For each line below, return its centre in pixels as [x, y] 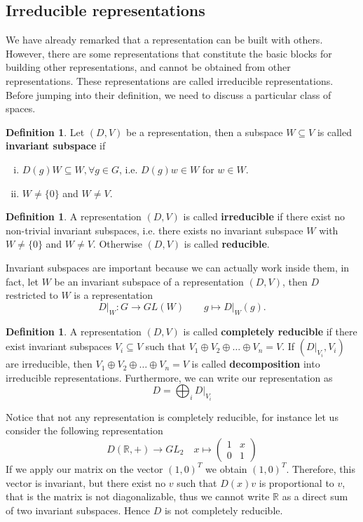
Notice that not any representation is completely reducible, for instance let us [172, 416]
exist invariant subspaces [59, 346]
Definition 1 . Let [45, 132]
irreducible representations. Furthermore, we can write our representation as [169, 377]
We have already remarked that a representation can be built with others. [164, 40]
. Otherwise [117, 244]
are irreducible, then [49, 364]
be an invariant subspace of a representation [149, 281]
